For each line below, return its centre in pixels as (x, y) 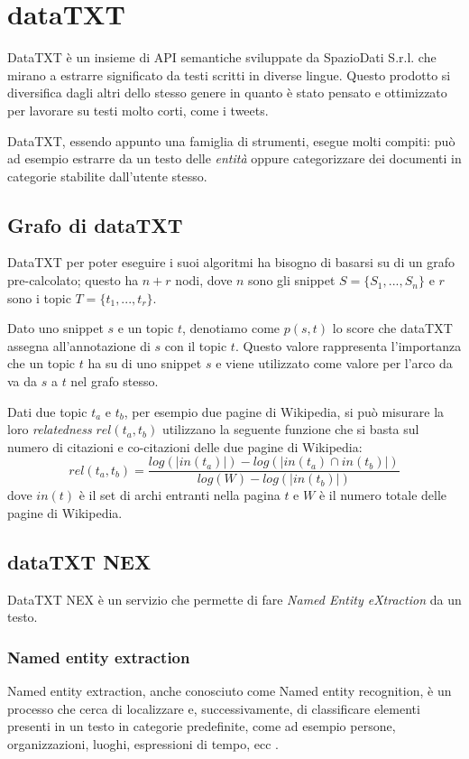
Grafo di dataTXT (95, 224)
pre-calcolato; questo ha (73, 280)
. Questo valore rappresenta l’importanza (348, 345)
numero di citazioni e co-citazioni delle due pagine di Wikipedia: (185, 446)
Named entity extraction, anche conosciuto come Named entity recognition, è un (230, 691)
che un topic (41, 363)
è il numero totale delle (383, 495)
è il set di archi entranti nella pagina (179, 495)
